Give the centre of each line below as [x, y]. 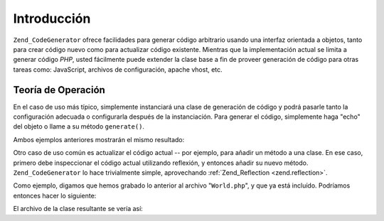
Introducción [52, 18]
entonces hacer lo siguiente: [55, 195]
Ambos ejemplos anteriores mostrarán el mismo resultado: [99, 139]
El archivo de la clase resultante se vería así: [78, 209]
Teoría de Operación [59, 90]
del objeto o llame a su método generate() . [79, 126]
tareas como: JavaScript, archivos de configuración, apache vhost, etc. [118, 69]
